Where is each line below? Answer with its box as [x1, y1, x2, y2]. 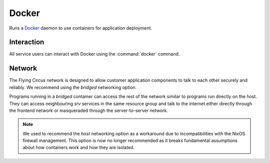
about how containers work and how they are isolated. [22, 144, 135, 150]
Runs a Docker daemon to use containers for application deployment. [9, 25, 152, 31]
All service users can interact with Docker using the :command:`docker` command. [9, 51, 180, 57]
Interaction [9, 38, 44, 46]
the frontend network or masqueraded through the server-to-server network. [9, 107, 168, 113]
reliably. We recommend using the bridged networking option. [9, 84, 137, 90]
